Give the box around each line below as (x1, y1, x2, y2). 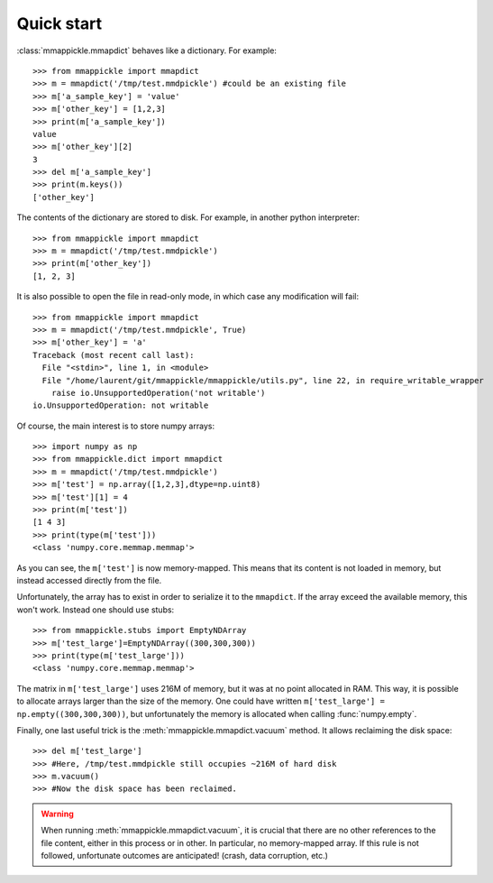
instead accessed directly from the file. (16, 575, 162, 585)
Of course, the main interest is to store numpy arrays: (16, 420, 215, 431)
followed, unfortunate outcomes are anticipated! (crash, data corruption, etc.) (41, 851, 329, 861)
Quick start (16, 14, 103, 33)
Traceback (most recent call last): (32, 350, 195, 360)
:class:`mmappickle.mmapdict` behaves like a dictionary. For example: (16, 45, 277, 56)
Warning (41, 808, 74, 819)
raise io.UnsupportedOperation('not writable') (50, 388, 266, 398)
